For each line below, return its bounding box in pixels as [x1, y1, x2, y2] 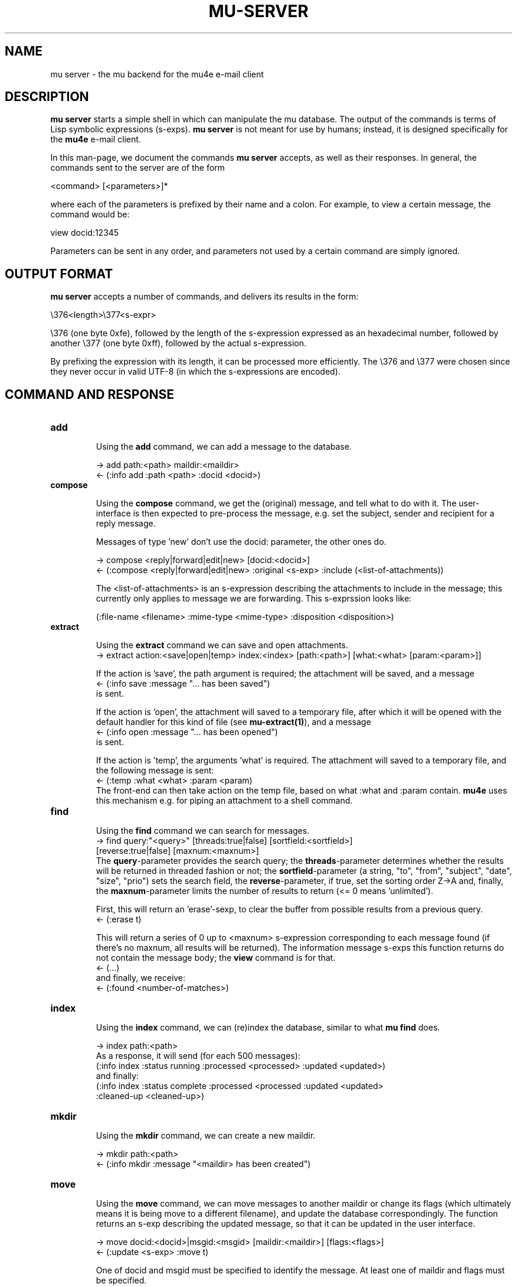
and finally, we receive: [96, 973, 186, 983]
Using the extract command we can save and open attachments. [96, 640, 348, 651]
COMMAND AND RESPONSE [5, 386, 175, 402]
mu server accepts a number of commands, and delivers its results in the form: [50, 291, 359, 302]
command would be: [50, 209, 130, 220]
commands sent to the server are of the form [50, 162, 225, 173]
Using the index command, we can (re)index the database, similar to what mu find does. [96, 1022, 440, 1033]
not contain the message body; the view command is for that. [96, 953, 336, 963]
